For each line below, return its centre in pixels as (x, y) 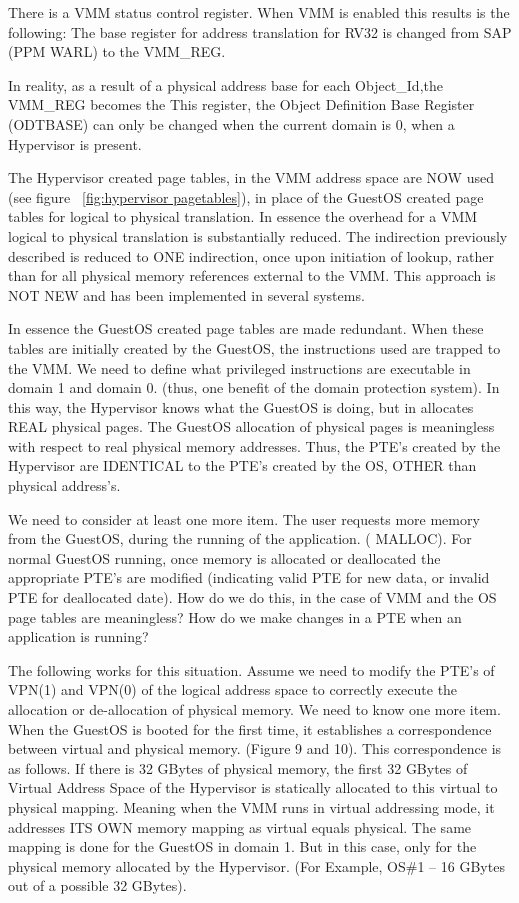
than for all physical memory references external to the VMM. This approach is (252, 275)
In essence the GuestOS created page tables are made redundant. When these (246, 328)
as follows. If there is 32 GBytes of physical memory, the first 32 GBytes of (238, 767)
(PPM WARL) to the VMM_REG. (117, 51)
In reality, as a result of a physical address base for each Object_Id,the (225, 84)
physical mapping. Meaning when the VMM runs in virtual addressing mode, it (251, 806)
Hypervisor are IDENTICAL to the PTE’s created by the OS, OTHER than (242, 465)
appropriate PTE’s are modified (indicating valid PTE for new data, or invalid (249, 577)
